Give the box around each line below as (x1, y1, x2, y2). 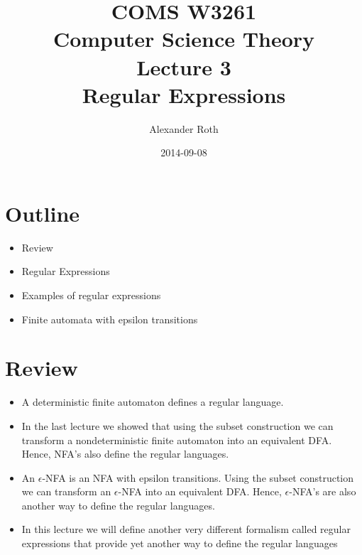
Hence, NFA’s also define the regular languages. (21, 446, 229, 461)
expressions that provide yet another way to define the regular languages (21, 536, 338, 551)
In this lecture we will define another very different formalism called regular (21, 522, 351, 537)
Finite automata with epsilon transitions (21, 311, 198, 326)
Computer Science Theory (53, 24, 315, 53)
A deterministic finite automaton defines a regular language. (21, 394, 284, 409)
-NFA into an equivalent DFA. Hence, (118, 484, 282, 499)
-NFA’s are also (289, 484, 356, 499)
